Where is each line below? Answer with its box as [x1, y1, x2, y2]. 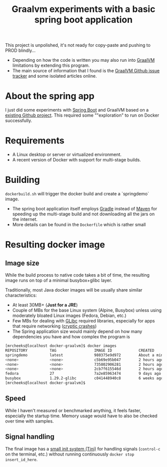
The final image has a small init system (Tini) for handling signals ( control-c [5, 446, 161, 452]
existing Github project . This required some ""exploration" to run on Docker [5, 112, 160, 118]
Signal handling [5, 433, 55, 441]
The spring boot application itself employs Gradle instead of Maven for [12, 206, 158, 211]
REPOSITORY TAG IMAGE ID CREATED [5, 348, 155, 353]
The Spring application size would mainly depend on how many [12, 328, 143, 334]
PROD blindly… [5, 47, 36, 53]
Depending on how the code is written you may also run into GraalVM [12, 57, 155, 63]
